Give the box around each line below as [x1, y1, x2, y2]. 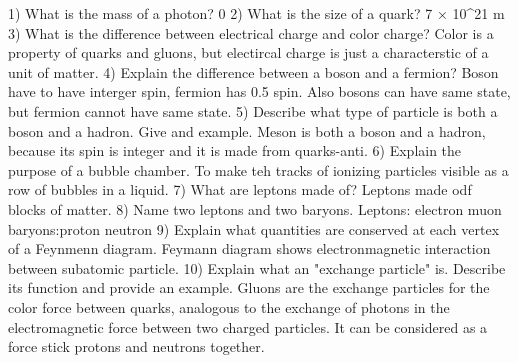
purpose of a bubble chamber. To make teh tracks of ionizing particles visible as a [8, 159, 509, 180]
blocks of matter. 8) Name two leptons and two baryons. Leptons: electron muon [8, 198, 502, 219]
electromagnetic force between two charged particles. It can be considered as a [8, 316, 488, 337]
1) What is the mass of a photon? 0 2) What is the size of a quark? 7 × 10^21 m [8, 3, 505, 23]
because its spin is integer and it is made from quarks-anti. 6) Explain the [8, 140, 462, 161]
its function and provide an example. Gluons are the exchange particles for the [8, 277, 490, 298]
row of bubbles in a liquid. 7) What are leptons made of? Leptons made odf [8, 179, 472, 200]
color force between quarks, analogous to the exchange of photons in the [8, 296, 450, 317]
